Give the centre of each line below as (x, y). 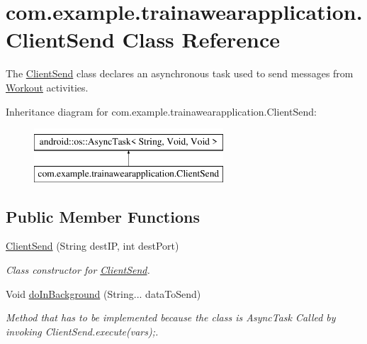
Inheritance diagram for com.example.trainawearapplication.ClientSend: (161, 111)
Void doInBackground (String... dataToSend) (103, 293)
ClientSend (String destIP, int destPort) (92, 246)
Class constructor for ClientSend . (78, 270)
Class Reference (201, 39)
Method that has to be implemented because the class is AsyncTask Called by (171, 317)
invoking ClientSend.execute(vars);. (82, 331)
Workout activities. (47, 87)
